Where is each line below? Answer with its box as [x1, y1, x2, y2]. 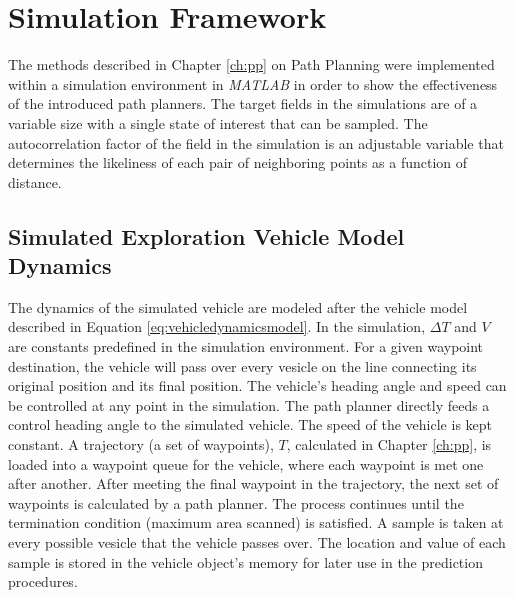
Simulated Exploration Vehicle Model [8, 220, 405, 251]
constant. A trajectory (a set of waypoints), [8, 434, 274, 455]
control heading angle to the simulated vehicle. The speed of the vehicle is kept [8, 414, 493, 435]
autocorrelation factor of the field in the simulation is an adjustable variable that [8, 132, 504, 153]
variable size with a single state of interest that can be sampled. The [8, 112, 428, 133]
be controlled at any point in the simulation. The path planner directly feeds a [8, 394, 490, 415]
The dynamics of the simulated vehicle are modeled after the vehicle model [8, 296, 468, 317]
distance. [8, 171, 62, 192]
